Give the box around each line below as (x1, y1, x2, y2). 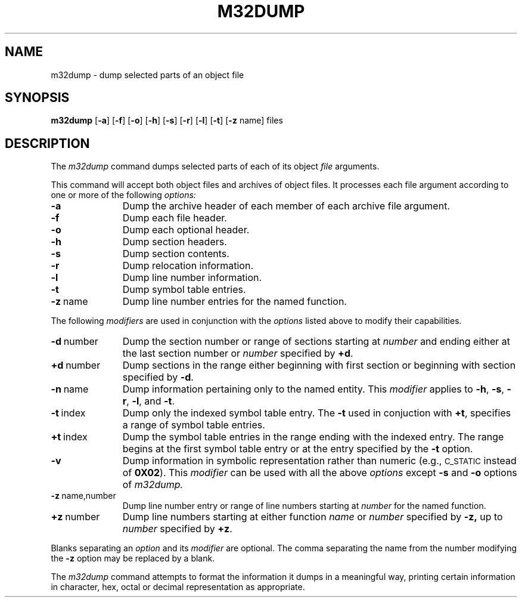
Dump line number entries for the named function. (122, 295, 347, 308)
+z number (51, 511, 100, 523)
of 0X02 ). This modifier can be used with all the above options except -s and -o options (122, 467, 517, 479)
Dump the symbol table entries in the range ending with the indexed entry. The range (122, 431, 504, 443)
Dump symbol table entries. (122, 283, 246, 296)
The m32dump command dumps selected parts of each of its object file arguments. (51, 161, 380, 172)
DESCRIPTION (5, 135, 90, 151)
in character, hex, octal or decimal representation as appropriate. (51, 582, 305, 592)
